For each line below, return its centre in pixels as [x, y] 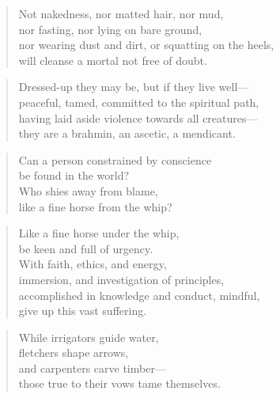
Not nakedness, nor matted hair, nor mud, [121, 13]
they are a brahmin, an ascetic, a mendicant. [127, 133]
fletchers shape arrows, [74, 353]
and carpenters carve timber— [92, 368]
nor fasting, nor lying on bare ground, [110, 29]
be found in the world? [74, 175]
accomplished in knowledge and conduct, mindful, [139, 295]
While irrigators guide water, [89, 337]
